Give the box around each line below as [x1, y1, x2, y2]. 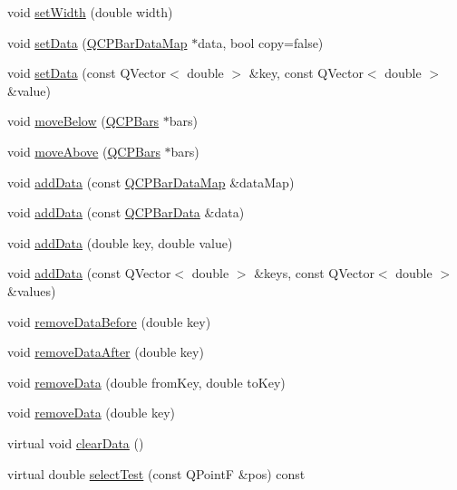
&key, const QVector [248, 63, 364, 82]
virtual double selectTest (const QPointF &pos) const [7, 464, 306, 483]
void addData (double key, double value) [7, 233, 233, 252]
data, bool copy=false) [198, 33, 324, 52]
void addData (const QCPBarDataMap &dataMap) [7, 172, 295, 191]
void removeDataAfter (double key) [7, 342, 204, 361]
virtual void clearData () [7, 433, 144, 452]
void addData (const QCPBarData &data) [7, 203, 245, 222]
